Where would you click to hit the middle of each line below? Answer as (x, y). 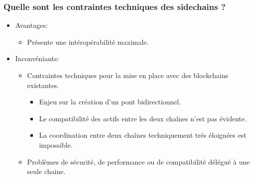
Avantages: (31, 25)
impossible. (56, 144)
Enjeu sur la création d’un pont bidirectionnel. (110, 102)
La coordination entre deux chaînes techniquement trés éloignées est (143, 135)
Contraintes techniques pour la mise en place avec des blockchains (128, 75)
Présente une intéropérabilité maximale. (88, 42)
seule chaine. (46, 171)
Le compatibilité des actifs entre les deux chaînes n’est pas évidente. (143, 118)
